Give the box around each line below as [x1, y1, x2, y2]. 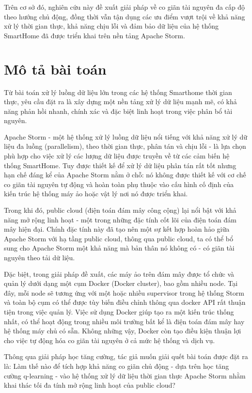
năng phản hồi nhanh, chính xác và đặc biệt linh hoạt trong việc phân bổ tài [4, 106, 233, 116]
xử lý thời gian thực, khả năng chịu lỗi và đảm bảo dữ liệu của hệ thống [4, 21, 219, 31]
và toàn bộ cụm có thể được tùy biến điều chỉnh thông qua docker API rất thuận [4, 297, 246, 307]
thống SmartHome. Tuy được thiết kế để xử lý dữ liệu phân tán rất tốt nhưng [4, 160, 236, 170]
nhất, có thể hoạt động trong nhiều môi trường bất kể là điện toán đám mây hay [4, 316, 245, 326]
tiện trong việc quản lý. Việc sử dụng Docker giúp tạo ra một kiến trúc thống [4, 306, 234, 316]
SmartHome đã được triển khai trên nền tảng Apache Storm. [4, 30, 185, 40]
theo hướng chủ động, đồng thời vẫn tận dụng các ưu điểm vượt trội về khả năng [4, 11, 245, 21]
